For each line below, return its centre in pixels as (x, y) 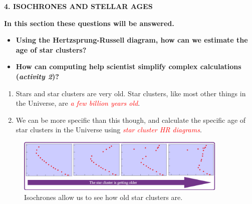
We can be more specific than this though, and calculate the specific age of (131, 120)
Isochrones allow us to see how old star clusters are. (103, 197)
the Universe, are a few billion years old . (78, 103)
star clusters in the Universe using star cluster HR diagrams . (109, 130)
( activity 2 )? (37, 76)
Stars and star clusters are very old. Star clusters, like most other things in (131, 93)
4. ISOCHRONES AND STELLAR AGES (78, 6)
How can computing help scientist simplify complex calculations (129, 66)
